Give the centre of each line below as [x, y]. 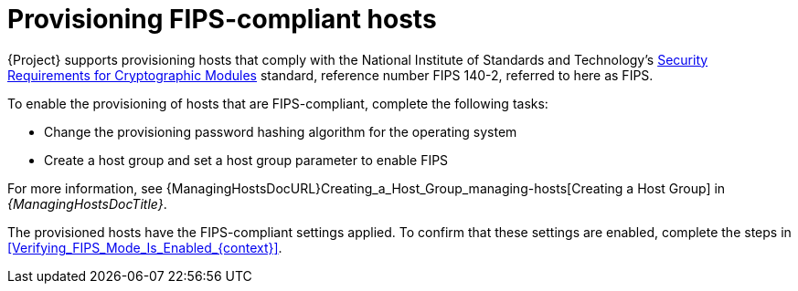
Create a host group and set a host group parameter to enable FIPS [246, 160]
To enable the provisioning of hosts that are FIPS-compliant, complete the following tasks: [278, 103]
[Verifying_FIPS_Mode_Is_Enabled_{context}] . [145, 247]
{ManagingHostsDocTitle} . [87, 203]
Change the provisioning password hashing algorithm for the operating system [281, 131]
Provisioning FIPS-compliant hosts [222, 19]
